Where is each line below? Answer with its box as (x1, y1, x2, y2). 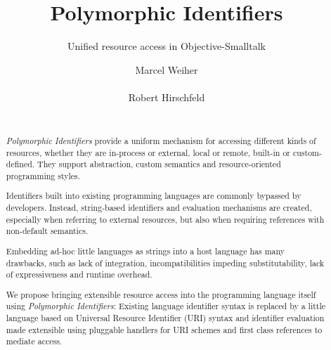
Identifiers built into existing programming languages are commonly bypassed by (6, 190, 301, 202)
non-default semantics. (6, 225, 89, 237)
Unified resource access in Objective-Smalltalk (67, 39, 266, 53)
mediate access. (6, 335, 63, 347)
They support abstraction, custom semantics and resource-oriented (37, 158, 281, 170)
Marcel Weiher (135, 62, 198, 77)
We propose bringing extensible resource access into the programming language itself (6, 288, 316, 300)
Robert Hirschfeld (128, 89, 205, 104)
